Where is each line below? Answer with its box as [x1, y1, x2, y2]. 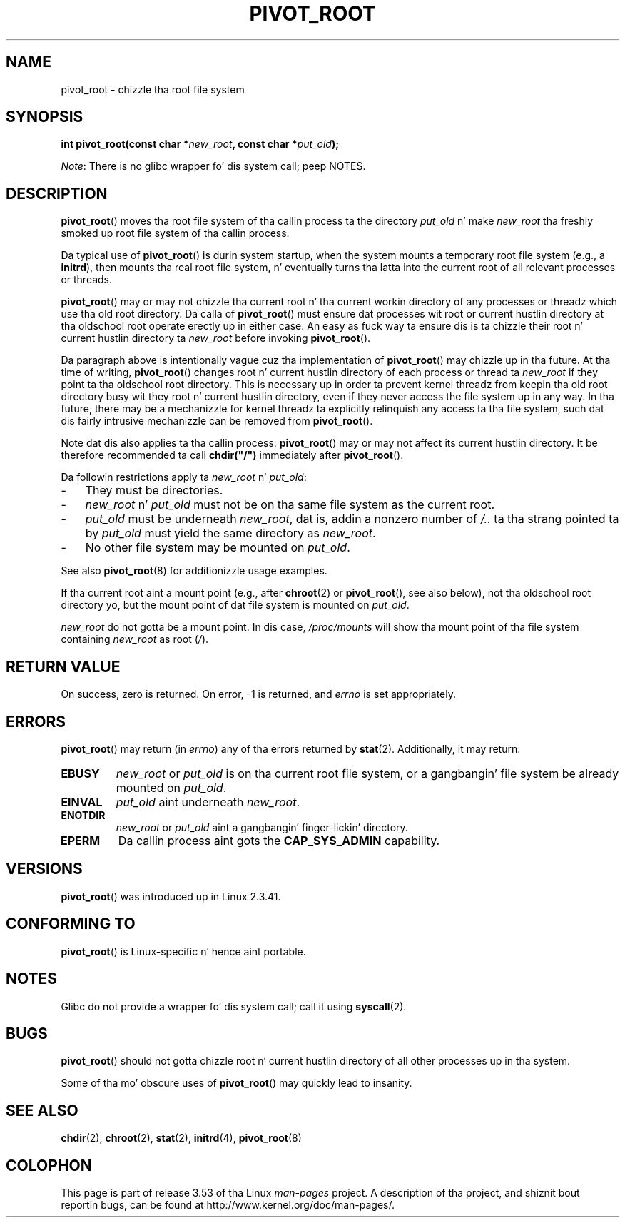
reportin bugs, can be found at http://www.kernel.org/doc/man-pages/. [61, 1199, 395, 1212]
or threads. [61, 273, 113, 286]
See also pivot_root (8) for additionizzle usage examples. [61, 564, 327, 577]
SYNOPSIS [6, 108, 83, 126]
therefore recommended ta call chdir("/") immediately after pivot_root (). [61, 449, 404, 462]
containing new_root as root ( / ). [61, 633, 209, 646]
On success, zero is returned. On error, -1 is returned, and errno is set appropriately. [61, 688, 456, 701]
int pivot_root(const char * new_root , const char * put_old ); [61, 138, 340, 151]
